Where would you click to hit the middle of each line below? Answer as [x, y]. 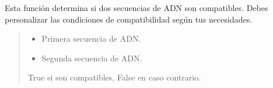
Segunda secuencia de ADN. [92, 58]
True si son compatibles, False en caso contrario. [114, 77]
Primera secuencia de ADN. [91, 38]
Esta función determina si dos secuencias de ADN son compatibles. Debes [136, 8]
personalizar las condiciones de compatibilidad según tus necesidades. [129, 19]
